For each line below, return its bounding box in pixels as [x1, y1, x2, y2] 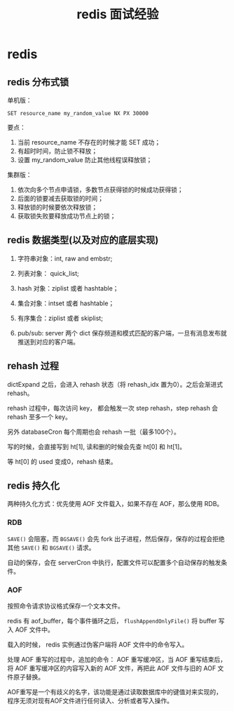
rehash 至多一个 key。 [7, 412, 72, 421]
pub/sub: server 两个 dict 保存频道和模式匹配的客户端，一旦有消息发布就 [17, 328, 227, 337]
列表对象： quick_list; [17, 269, 79, 277]
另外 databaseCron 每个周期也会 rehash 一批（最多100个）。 [7, 427, 181, 436]
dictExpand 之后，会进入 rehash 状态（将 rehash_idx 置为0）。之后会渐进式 [7, 380, 223, 388]
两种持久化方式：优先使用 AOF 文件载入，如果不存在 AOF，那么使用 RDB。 [7, 500, 223, 508]
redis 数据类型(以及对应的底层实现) [7, 234, 159, 246]
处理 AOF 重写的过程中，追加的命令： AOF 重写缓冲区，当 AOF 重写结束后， [7, 656, 227, 664]
